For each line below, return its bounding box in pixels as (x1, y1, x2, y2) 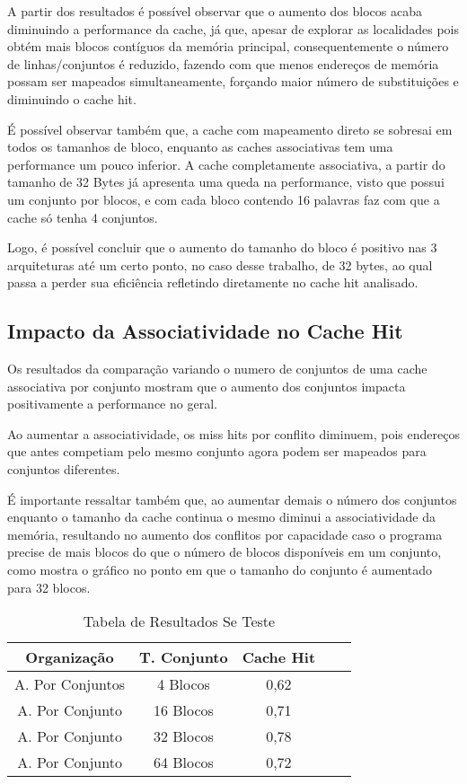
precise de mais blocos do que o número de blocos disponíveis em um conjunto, (7, 542, 442, 561)
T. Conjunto (139, 647, 228, 668)
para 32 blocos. (7, 577, 91, 596)
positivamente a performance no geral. (7, 394, 217, 413)
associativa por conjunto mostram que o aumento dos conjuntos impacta (7, 376, 406, 395)
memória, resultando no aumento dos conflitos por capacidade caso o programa (7, 524, 443, 543)
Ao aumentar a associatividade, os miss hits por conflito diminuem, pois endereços (7, 424, 460, 443)
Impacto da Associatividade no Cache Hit (7, 317, 403, 345)
